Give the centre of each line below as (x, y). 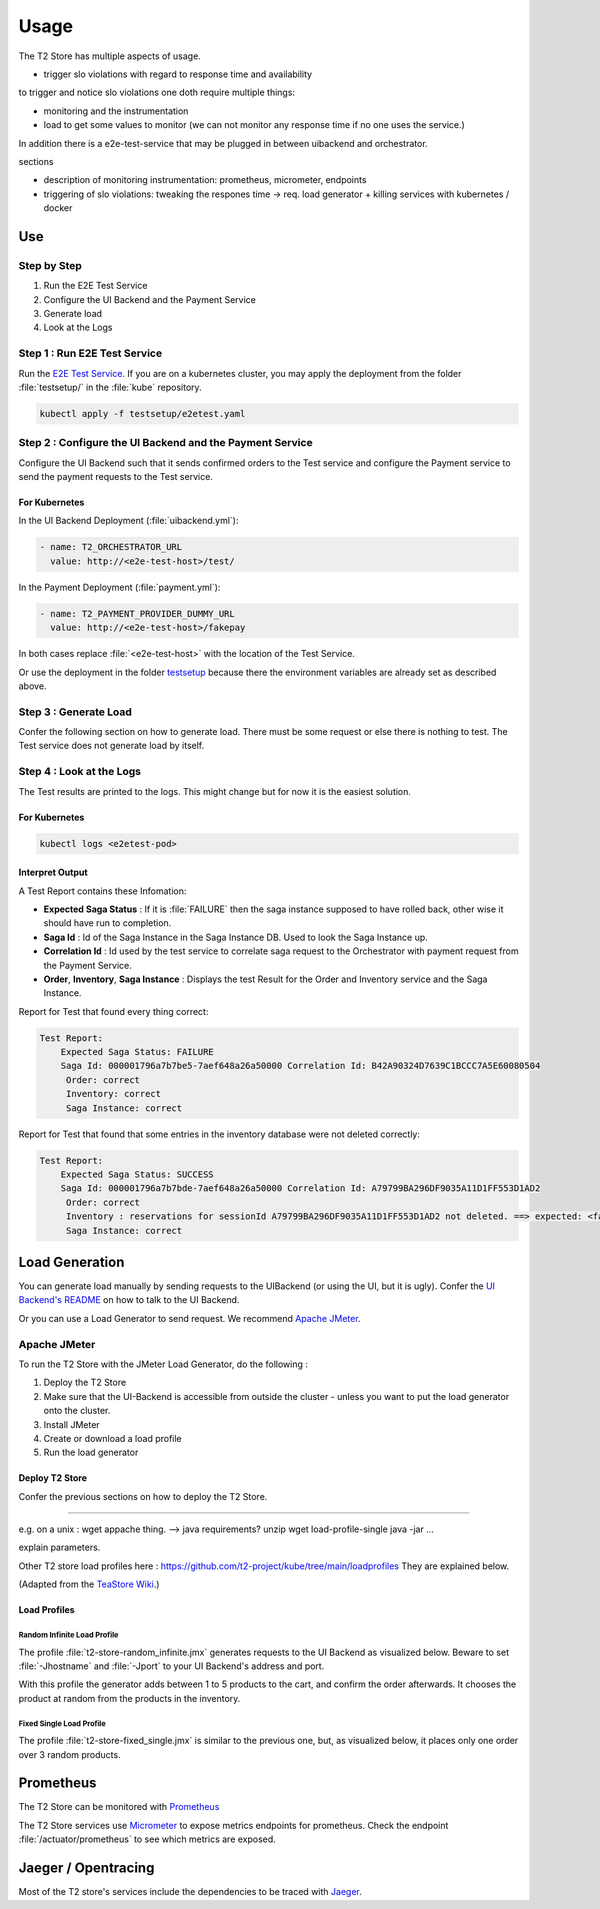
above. (32, 686)
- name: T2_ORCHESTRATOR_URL (111, 547)
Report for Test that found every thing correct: (113, 1011)
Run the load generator (91, 1452)
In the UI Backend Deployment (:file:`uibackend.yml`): (128, 521)
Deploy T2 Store (53, 1478)
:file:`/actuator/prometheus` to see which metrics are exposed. (147, 1839)
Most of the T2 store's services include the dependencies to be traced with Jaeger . (190, 1892)
